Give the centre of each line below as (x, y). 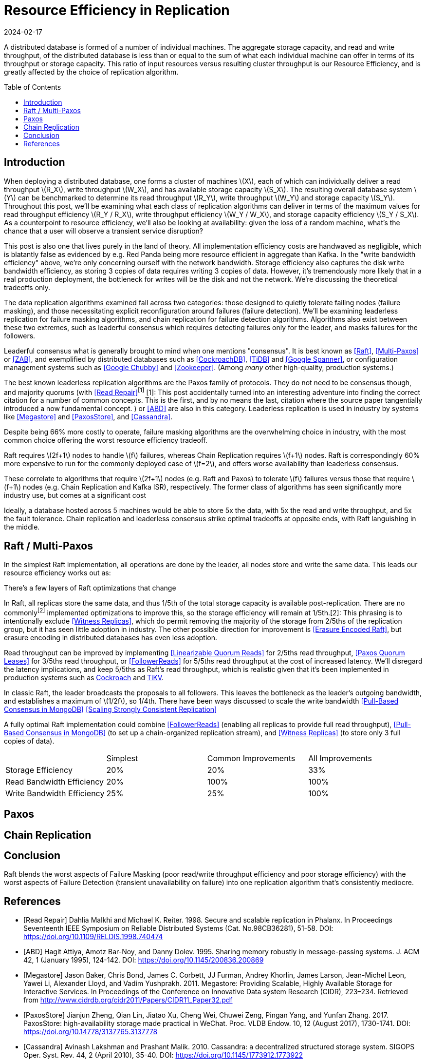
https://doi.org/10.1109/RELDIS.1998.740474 (93, 937)
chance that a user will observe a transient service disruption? (104, 231)
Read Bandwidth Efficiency (55, 781)
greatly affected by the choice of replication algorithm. (91, 72)
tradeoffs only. (27, 287)
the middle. (22, 527)
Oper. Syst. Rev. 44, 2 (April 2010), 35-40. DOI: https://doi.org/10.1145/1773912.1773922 (163, 1055)
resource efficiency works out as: (57, 573)
